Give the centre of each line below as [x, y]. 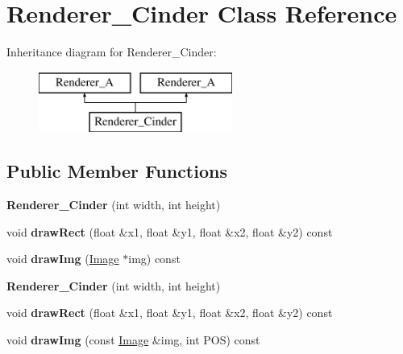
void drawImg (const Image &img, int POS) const [133, 340]
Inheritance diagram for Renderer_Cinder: [112, 52]
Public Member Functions [117, 171]
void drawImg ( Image [63, 259]
